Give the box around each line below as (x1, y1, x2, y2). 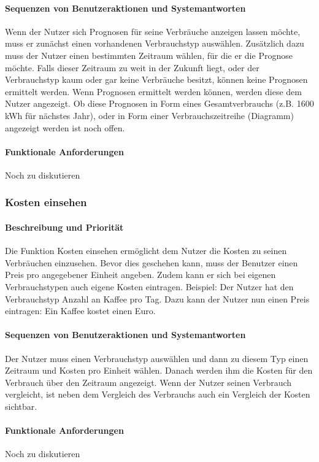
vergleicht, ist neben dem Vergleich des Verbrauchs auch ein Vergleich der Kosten (5, 388, 310, 401)
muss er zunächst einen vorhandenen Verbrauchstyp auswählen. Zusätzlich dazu (5, 37, 304, 50)
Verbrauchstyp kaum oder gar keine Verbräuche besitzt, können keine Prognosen (5, 73, 308, 86)
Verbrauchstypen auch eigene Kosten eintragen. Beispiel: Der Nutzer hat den (5, 280, 294, 293)
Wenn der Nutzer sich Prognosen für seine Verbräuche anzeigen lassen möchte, (5, 25, 301, 37)
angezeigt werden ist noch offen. (5, 121, 125, 134)
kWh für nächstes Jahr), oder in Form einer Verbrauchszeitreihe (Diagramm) (5, 109, 294, 121)
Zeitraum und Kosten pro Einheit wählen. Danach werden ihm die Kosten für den (5, 364, 313, 377)
